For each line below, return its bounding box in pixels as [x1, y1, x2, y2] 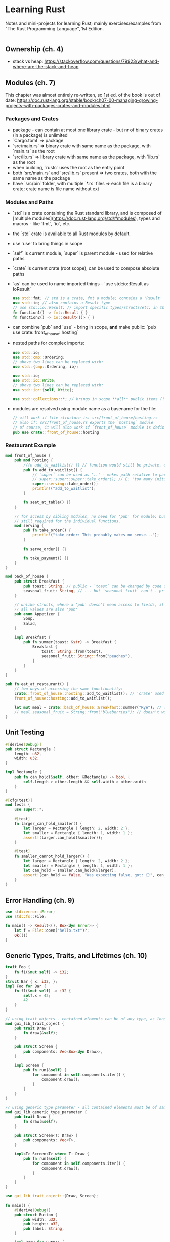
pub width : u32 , [23, 1217, 58, 1222]
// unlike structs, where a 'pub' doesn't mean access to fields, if [14, 602, 164, 607]
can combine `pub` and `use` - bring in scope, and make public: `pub [12, 324, 156, 330]
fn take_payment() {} [23, 556, 69, 561]
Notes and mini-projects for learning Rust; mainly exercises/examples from [5, 20, 161, 26]
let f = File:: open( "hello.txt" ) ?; [14, 928, 90, 933]
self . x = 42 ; [23, 993, 51, 998]
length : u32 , [14, 751, 42, 756]
